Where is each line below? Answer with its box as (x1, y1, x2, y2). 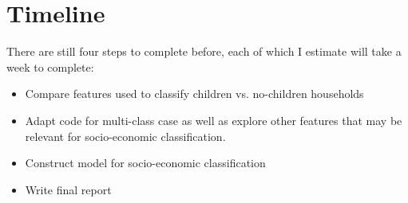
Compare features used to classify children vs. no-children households (25, 85, 364, 102)
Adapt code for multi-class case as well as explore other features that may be (25, 111, 402, 128)
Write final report (25, 181, 112, 197)
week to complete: (6, 58, 94, 75)
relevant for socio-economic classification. (25, 127, 226, 144)
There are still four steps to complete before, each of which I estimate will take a (6, 43, 402, 60)
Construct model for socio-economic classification (25, 154, 266, 171)
